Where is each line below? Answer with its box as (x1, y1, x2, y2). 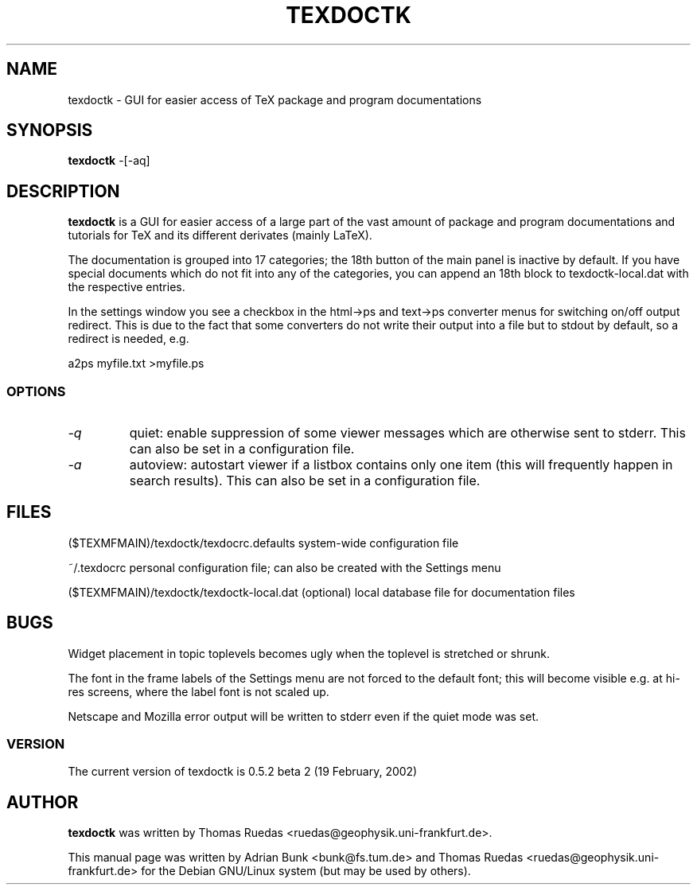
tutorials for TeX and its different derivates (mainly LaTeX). (68, 228, 372, 243)
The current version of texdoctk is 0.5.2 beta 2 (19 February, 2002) (68, 765, 418, 779)
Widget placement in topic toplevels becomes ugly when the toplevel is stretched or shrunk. (68, 646, 551, 660)
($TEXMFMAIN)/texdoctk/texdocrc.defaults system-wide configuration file (68, 535, 459, 550)
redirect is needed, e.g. (68, 332, 189, 346)
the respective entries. (68, 280, 185, 294)
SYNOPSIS (6, 120, 93, 141)
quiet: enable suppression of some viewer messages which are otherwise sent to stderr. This (129, 425, 686, 442)
